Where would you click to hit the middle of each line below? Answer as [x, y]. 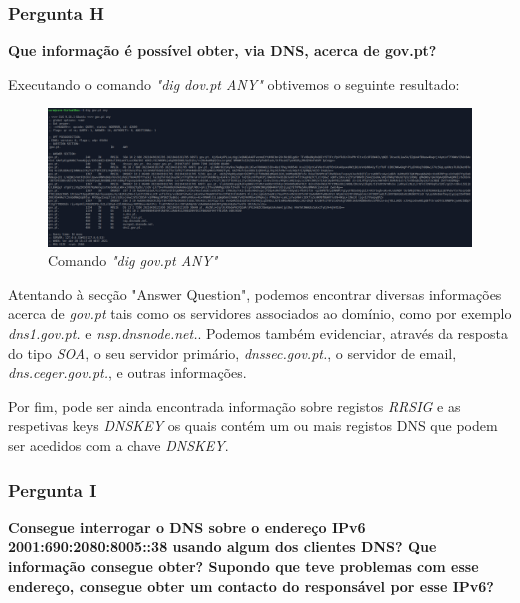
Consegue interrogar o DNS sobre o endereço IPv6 [187, 526]
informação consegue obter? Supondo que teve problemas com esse [243, 566]
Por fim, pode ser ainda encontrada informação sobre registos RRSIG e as [234, 405]
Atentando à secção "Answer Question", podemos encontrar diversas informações [255, 293]
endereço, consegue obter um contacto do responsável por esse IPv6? [251, 585]
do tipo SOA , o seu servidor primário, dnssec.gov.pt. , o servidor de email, [232, 352]
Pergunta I [52, 489]
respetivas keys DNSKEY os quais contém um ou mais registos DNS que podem [253, 425]
